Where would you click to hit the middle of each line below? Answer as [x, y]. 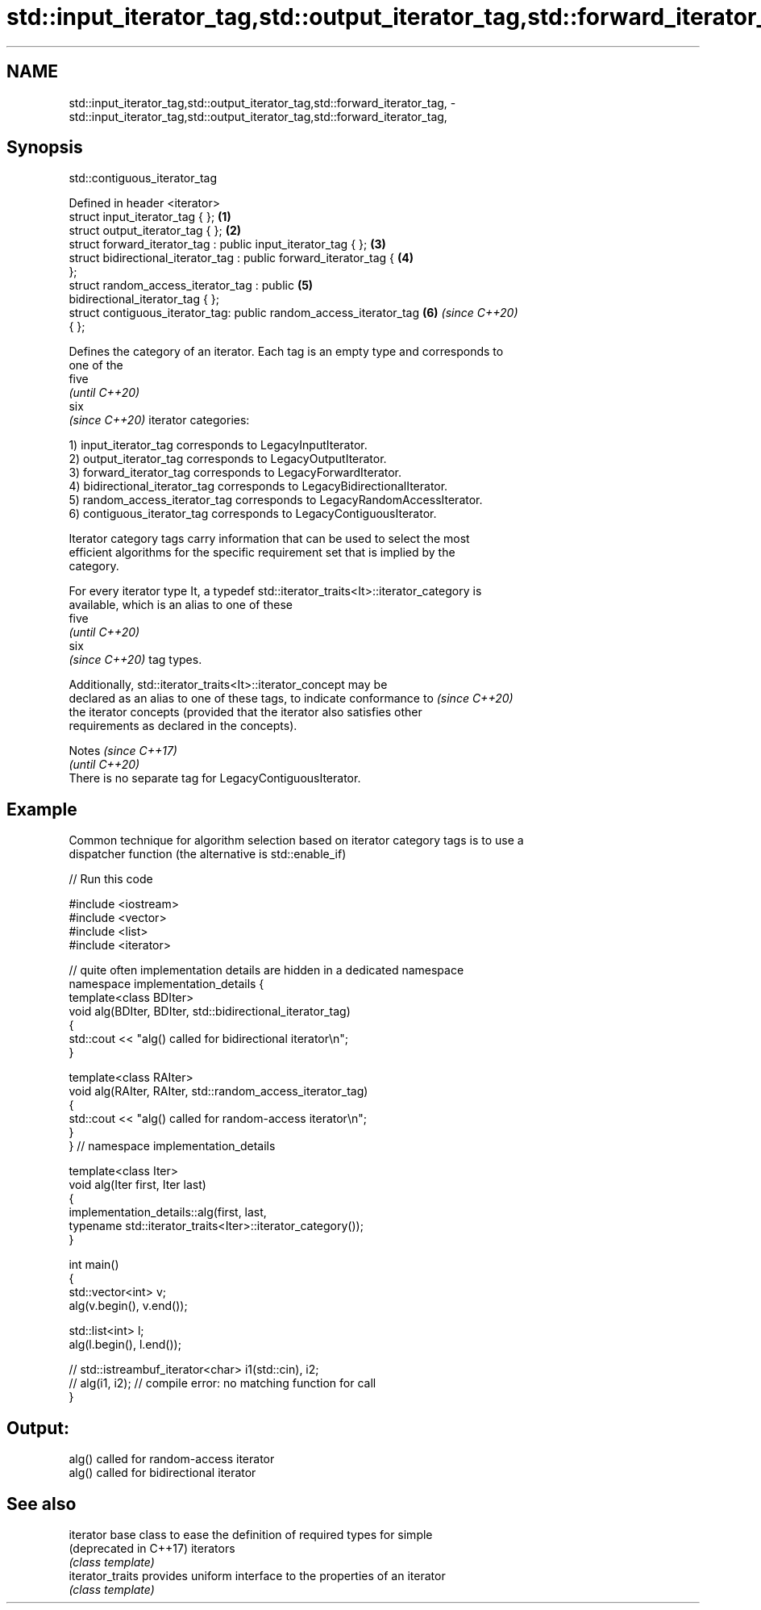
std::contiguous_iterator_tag [143, 178]
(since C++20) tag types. [135, 660]
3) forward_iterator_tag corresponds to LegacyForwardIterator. [235, 473]
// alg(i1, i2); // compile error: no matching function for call [222, 1383]
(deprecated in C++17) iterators [152, 1548]
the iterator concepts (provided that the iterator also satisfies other [245, 712]
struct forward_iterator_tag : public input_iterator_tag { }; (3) [227, 244]
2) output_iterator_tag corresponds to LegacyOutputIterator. [228, 459]
